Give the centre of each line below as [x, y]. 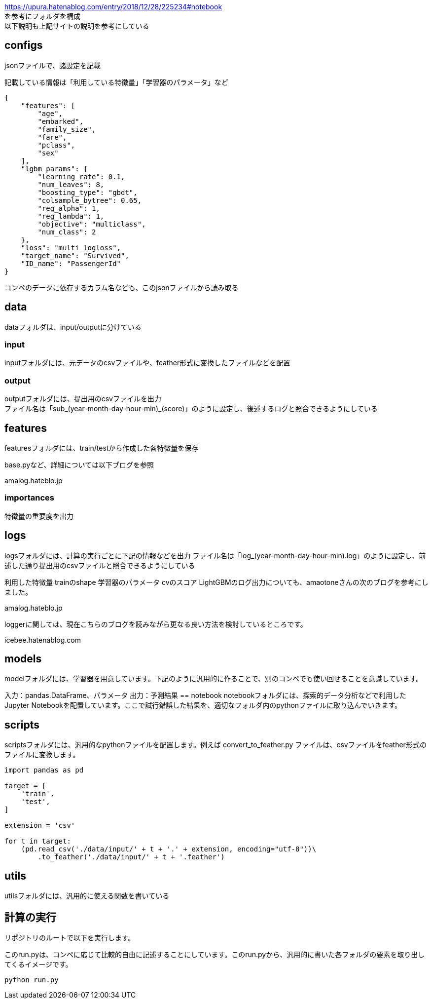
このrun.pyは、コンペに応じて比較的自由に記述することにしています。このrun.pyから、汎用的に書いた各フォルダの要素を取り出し [215, 954]
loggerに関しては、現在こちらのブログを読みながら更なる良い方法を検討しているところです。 [156, 624]
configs [24, 45]
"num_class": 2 [67, 232]
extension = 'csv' [40, 826]
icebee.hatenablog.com [43, 640]
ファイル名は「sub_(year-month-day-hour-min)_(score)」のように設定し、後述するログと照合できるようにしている [191, 409]
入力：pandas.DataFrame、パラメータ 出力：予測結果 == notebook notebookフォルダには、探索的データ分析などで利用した [205, 695]
